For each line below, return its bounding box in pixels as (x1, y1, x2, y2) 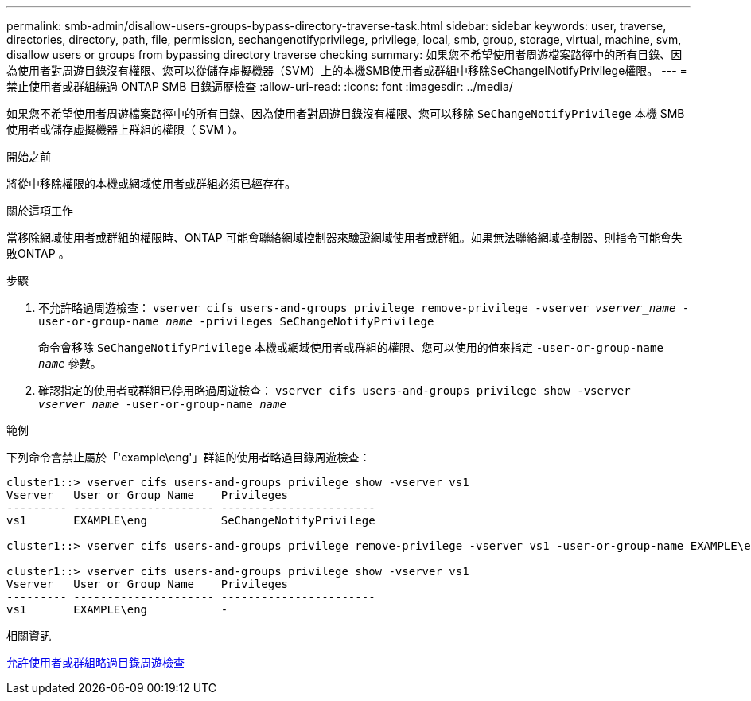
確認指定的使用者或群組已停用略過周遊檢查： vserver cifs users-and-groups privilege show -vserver (38, 384, 631, 397)
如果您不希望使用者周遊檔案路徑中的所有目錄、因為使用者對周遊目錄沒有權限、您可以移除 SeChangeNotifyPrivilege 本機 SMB (6, 107, 685, 120)
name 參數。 (38, 356, 102, 370)
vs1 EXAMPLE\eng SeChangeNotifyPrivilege (6, 514, 375, 527)
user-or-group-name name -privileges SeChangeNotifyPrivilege (38, 315, 434, 328)
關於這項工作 (6, 204, 73, 217)
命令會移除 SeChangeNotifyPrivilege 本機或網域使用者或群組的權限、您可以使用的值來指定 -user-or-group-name (38, 341, 663, 354)
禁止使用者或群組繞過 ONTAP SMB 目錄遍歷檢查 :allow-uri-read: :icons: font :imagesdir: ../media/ (6, 80, 513, 93)
